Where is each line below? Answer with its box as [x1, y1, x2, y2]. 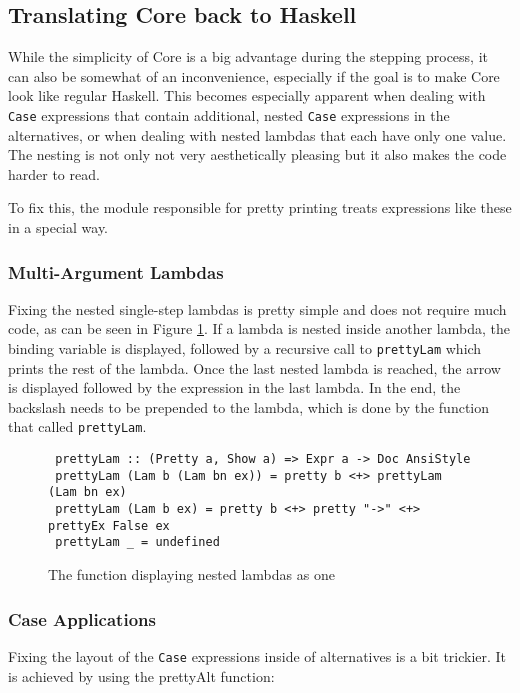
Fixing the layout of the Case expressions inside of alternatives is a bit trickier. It [8, 645, 507, 666]
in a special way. [8, 217, 109, 238]
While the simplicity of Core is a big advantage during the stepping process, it [8, 46, 489, 67]
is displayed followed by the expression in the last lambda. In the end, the [8, 377, 461, 398]
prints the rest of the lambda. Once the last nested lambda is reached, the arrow [8, 357, 501, 378]
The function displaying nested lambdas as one [48, 564, 335, 585]
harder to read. [8, 163, 100, 184]
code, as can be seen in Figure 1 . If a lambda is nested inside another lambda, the [8, 318, 510, 339]
